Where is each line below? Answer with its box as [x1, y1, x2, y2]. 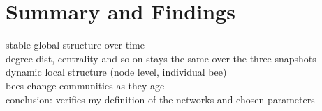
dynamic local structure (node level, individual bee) [6, 65, 227, 79]
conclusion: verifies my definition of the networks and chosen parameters [6, 92, 315, 106]
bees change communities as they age [6, 78, 165, 92]
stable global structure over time [6, 37, 145, 52]
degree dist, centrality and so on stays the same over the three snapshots [6, 51, 316, 65]
